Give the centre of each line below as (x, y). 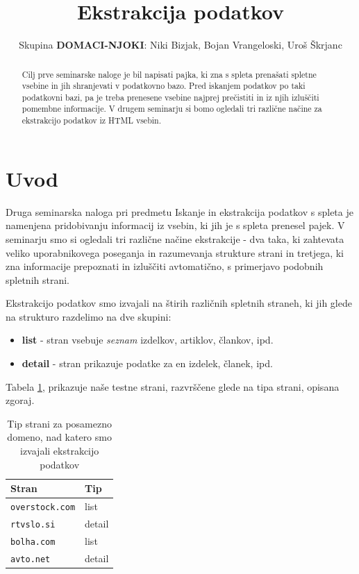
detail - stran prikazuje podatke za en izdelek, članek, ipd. (147, 363)
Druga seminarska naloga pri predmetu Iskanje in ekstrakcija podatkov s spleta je (179, 211)
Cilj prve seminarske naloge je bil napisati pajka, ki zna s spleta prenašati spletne (169, 74)
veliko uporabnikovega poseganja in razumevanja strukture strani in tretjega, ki (175, 252)
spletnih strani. (37, 279)
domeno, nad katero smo (59, 437)
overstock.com (43, 508)
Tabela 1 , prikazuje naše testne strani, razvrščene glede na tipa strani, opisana (173, 386)
